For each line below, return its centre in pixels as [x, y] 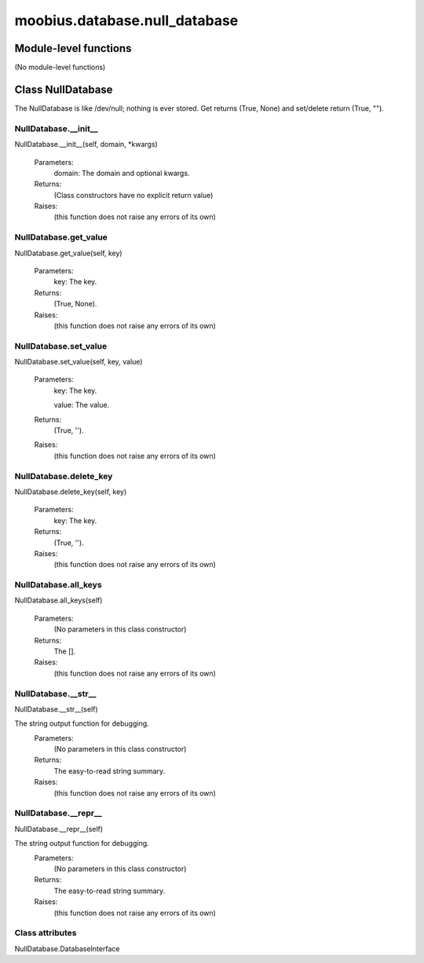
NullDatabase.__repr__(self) [59, 829]
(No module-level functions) [60, 68]
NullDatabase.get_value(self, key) [68, 253]
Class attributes [46, 933]
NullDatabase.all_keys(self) [58, 600]
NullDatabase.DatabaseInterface [67, 948]
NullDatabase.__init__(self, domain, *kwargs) [86, 145]
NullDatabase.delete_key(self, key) [71, 492]
